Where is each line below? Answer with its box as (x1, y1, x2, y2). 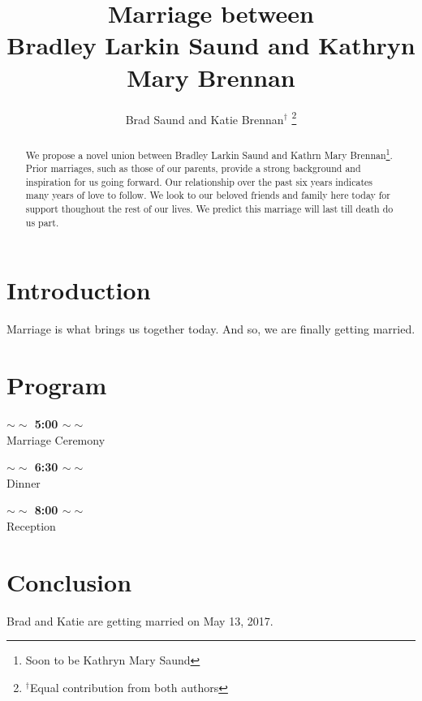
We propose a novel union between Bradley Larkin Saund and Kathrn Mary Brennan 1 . (25, 145, 393, 161)
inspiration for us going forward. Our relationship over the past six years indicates (25, 174, 372, 188)
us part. (25, 215, 59, 229)
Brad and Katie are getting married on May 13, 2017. (6, 612, 273, 629)
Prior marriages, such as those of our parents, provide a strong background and (25, 161, 361, 175)
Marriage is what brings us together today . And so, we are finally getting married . (6, 320, 416, 338)
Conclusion (6, 565, 132, 598)
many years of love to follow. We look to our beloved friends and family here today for (25, 188, 390, 202)
